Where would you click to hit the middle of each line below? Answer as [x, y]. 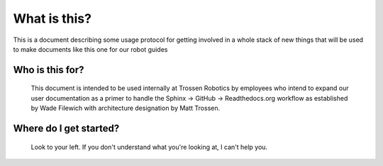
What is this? [52, 18]
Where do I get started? [66, 128]
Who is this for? [49, 70]
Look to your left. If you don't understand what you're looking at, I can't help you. [149, 147]
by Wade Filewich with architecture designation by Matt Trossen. [125, 108]
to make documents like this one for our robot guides [90, 49]
